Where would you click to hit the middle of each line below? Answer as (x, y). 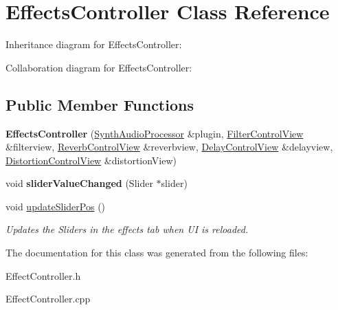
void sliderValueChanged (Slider (79, 183)
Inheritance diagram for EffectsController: (94, 44)
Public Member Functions (100, 104)
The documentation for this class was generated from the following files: (157, 253)
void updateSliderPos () (56, 206)
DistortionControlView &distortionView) (91, 160)
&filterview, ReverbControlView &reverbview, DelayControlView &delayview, (169, 147)
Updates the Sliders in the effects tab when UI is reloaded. (127, 229)
